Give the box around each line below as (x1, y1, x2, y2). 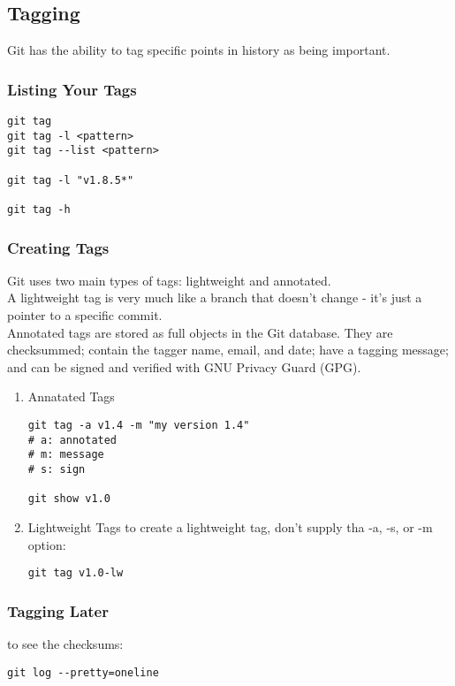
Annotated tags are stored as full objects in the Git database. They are (7, 323, 393, 341)
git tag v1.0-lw (27, 567, 124, 580)
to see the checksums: (7, 634, 124, 652)
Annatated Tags (27, 387, 115, 406)
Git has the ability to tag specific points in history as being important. (7, 41, 391, 59)
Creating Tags (7, 236, 110, 258)
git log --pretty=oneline (7, 666, 159, 679)
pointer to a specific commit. (7, 306, 163, 324)
